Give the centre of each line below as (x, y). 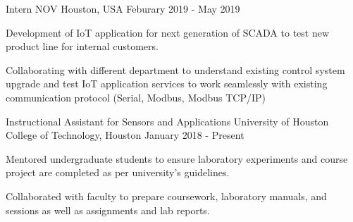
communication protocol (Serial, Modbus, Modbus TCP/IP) (136, 97)
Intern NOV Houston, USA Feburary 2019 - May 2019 (123, 8)
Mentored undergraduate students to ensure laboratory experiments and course (177, 158)
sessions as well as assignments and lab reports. (108, 210)
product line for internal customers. (82, 46)
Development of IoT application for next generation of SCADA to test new (168, 32)
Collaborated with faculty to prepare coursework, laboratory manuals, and (166, 196)
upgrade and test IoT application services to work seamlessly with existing (167, 84)
